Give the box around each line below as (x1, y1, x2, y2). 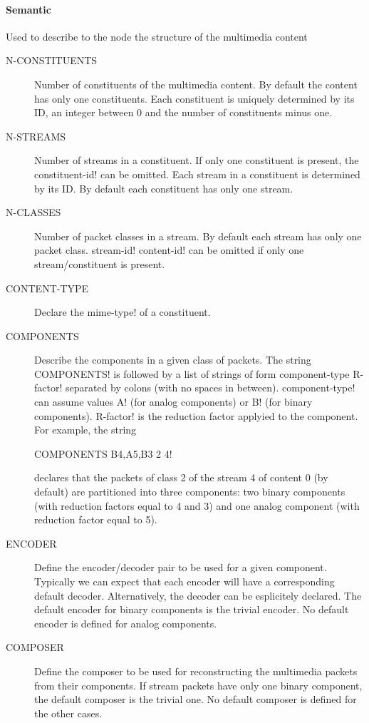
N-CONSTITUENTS (6, 53, 98, 68)
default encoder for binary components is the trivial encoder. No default (34, 602, 349, 617)
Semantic (6, 1, 51, 16)
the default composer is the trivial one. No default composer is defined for (34, 692, 357, 707)
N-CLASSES (6, 205, 61, 220)
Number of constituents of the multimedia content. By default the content (34, 76, 358, 91)
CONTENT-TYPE (6, 280, 89, 295)
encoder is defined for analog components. (34, 615, 217, 630)
